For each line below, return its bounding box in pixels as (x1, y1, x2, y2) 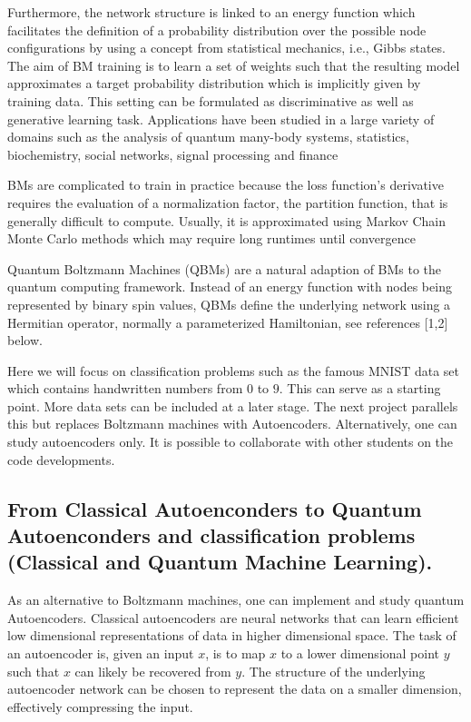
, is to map (205, 644, 266, 663)
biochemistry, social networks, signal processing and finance (7, 144, 339, 163)
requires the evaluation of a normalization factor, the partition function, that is (7, 193, 448, 212)
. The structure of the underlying (241, 661, 426, 680)
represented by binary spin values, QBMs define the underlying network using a (7, 294, 451, 313)
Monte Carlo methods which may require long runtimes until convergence (7, 229, 416, 248)
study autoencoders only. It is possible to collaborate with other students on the (7, 432, 454, 451)
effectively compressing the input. (7, 697, 193, 716)
